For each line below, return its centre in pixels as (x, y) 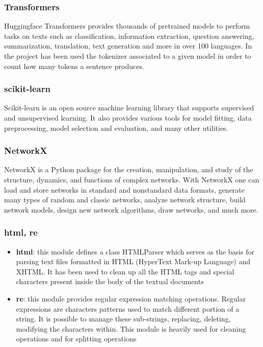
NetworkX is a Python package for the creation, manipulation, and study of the (129, 169)
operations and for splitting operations (76, 339)
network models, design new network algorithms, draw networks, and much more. (131, 209)
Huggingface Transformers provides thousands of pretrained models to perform (127, 26)
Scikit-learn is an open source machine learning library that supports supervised (129, 108)
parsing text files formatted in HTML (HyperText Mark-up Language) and (133, 261)
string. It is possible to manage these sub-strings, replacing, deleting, (123, 319)
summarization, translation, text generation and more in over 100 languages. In (128, 46)
